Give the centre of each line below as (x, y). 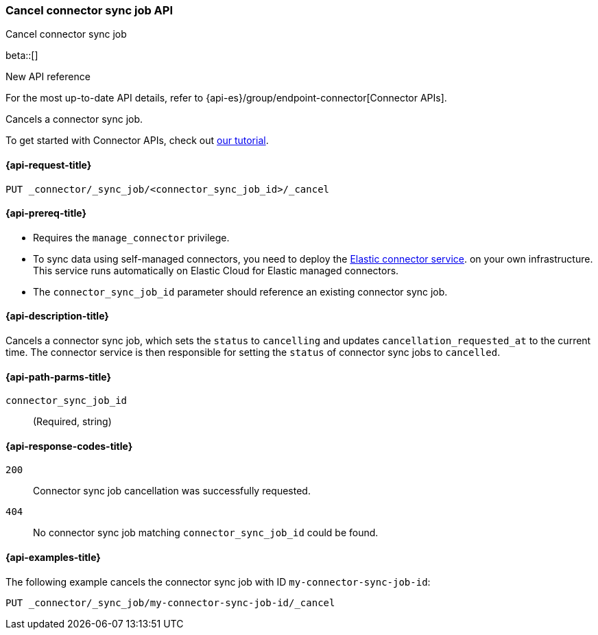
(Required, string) (72, 422)
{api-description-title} (57, 316)
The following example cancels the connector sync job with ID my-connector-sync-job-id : (218, 582)
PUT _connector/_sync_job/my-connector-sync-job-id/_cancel (170, 602)
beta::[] (22, 56)
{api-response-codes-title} (69, 446)
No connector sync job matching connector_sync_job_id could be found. (206, 533)
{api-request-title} (49, 165)
